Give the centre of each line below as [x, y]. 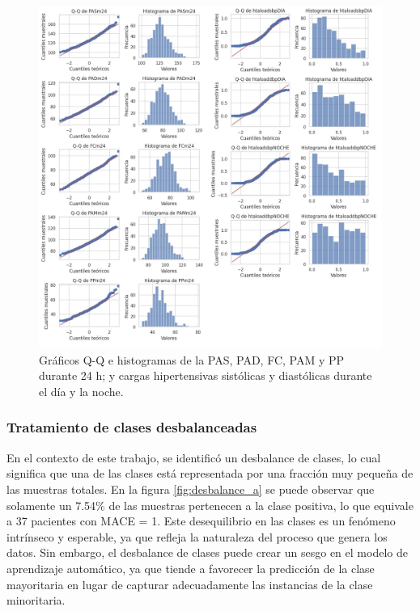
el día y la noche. [81, 391]
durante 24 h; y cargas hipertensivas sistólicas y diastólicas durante [206, 375]
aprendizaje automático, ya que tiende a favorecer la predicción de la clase [191, 568]
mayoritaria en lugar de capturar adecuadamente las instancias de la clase [190, 584]
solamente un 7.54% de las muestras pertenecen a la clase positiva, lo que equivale [210, 505]
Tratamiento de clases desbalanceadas [132, 427]
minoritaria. [36, 600]
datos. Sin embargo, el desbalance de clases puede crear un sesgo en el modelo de [207, 552]
